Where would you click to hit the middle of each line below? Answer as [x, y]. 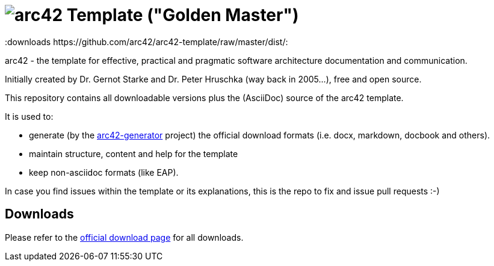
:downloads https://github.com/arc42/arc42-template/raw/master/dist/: [147, 42]
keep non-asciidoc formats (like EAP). [104, 172]
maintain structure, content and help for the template [134, 153]
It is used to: [29, 116]
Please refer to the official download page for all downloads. [124, 237]
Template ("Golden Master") [183, 15]
